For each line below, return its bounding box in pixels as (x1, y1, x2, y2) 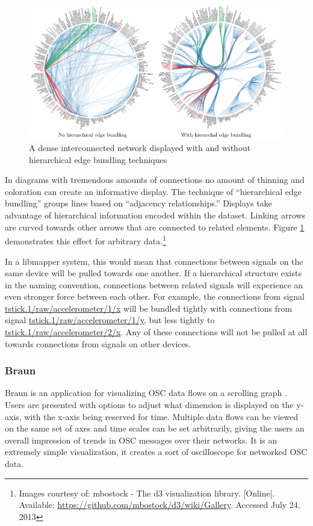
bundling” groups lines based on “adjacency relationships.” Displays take (5, 197, 272, 209)
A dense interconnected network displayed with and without (29, 141, 251, 154)
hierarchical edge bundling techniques (29, 153, 167, 166)
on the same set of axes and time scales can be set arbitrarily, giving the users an (5, 422, 305, 435)
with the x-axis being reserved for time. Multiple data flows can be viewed (24, 410, 299, 422)
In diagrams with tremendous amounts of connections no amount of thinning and (5, 173, 305, 186)
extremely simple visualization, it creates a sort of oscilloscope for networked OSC (5, 445, 308, 458)
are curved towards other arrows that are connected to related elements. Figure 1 (5, 220, 305, 233)
